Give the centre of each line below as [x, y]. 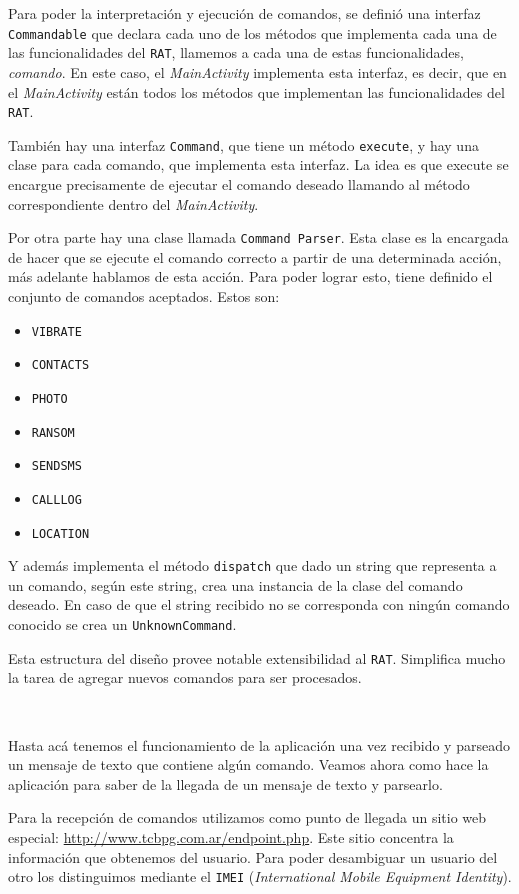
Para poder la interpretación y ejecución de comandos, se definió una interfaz [244, 13]
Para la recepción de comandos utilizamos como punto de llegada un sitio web [247, 817]
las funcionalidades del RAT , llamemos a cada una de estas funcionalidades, [236, 52]
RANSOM [53, 432]
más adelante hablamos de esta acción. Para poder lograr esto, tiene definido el [250, 276]
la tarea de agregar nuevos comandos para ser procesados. [185, 677]
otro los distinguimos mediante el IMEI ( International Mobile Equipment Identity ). [260, 876]
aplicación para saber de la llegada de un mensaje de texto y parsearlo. [225, 783]
